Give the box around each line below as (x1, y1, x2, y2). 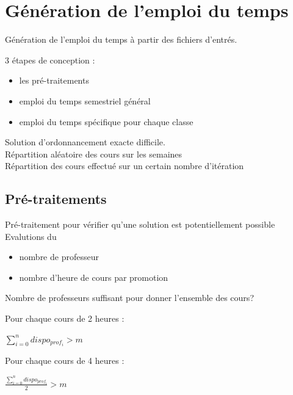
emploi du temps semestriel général (19, 94, 151, 107)
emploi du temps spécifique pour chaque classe (19, 115, 194, 128)
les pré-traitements (19, 74, 89, 87)
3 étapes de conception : (5, 53, 95, 66)
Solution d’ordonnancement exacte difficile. (5, 136, 165, 148)
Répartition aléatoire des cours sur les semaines (5, 147, 183, 160)
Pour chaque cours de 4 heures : (5, 354, 125, 367)
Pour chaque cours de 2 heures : (5, 312, 125, 325)
